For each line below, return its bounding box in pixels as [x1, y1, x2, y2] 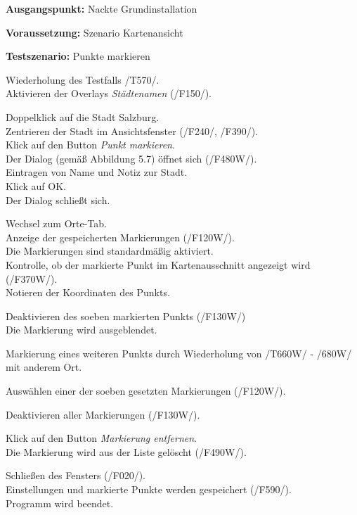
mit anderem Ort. [6, 360, 82, 374]
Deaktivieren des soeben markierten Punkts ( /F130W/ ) [6, 308, 246, 323]
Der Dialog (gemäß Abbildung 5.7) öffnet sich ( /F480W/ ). [6, 151, 257, 165]
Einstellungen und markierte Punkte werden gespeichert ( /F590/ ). [6, 482, 292, 497]
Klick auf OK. [6, 178, 66, 193]
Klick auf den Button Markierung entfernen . [6, 431, 197, 445]
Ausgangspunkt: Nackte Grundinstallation [6, 1, 197, 15]
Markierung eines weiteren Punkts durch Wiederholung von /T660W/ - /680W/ [6, 345, 352, 360]
